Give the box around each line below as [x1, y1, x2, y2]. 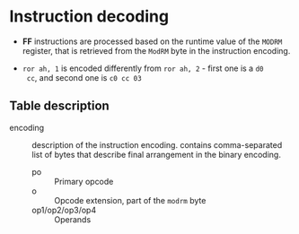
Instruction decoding [9, 6, 169, 27]
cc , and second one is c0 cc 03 [26, 72, 142, 82]
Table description [9, 99, 110, 114]
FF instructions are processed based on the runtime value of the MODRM [22, 36, 283, 47]
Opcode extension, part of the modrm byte [54, 195, 207, 205]
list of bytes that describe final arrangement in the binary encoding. [31, 149, 281, 160]
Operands [54, 213, 92, 225]
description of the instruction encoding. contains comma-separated [31, 139, 283, 150]
